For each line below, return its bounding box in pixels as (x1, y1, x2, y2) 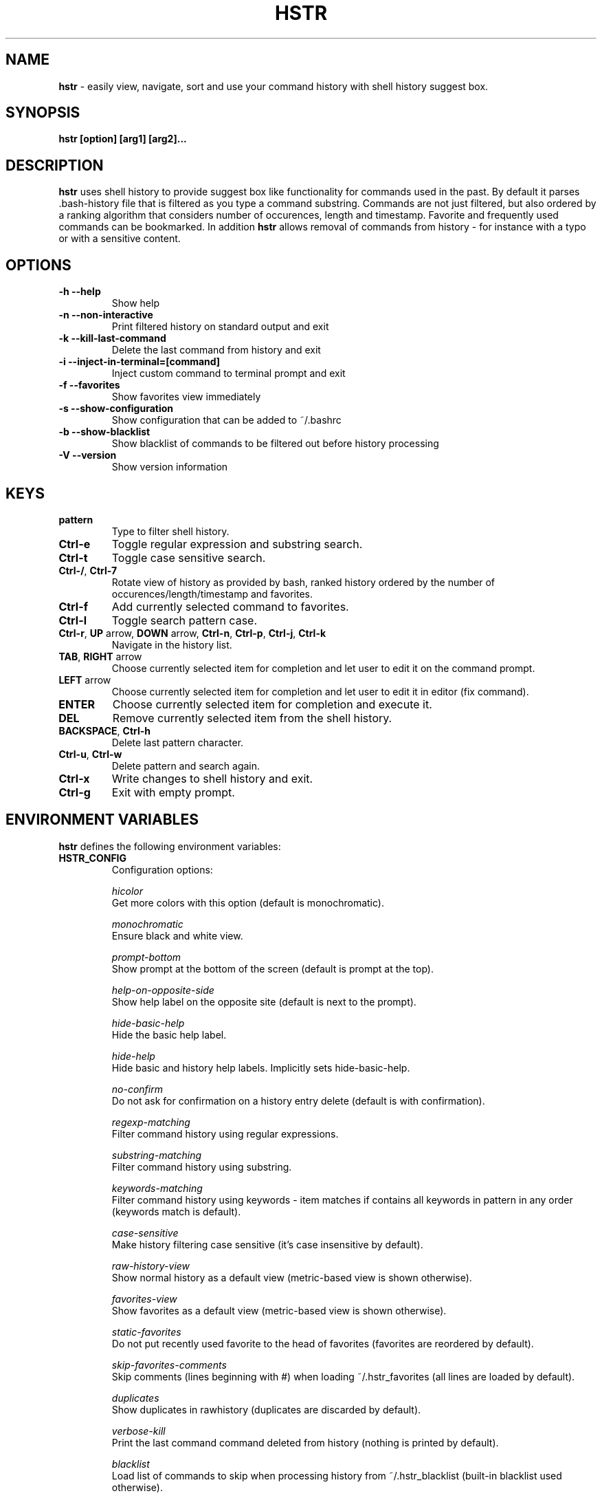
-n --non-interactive (58, 309, 153, 321)
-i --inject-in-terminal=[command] (58, 356, 221, 368)
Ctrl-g (58, 785, 91, 799)
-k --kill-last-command (58, 332, 166, 345)
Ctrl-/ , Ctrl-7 (58, 564, 118, 576)
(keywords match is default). (111, 1205, 241, 1217)
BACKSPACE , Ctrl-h (58, 724, 151, 737)
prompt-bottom (111, 951, 181, 963)
